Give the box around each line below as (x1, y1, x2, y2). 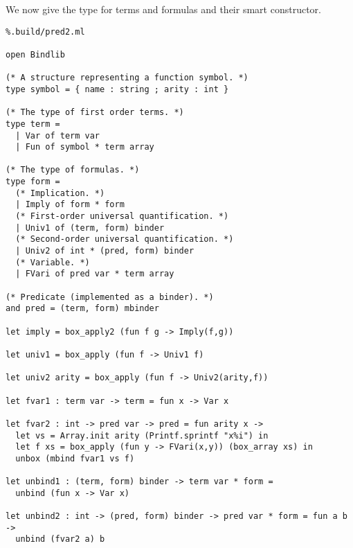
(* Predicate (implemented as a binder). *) (6, 292, 214, 302)
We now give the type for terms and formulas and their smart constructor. (6, 2, 321, 16)
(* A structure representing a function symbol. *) (6, 73, 248, 83)
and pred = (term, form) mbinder (6, 303, 159, 314)
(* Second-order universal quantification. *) (15, 234, 234, 245)
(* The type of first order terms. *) (6, 107, 184, 118)
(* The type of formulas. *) (6, 165, 140, 175)
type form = (6, 177, 60, 187)
